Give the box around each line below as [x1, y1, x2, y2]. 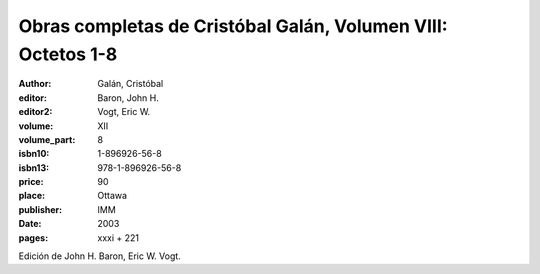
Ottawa [97, 190, 128, 202]
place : [18, 190, 46, 202]
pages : [18, 231, 49, 244]
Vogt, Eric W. [97, 106, 151, 118]
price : [18, 176, 44, 188]
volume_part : [18, 133, 76, 145]
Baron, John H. [97, 91, 160, 104]
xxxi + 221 [97, 231, 140, 244]
